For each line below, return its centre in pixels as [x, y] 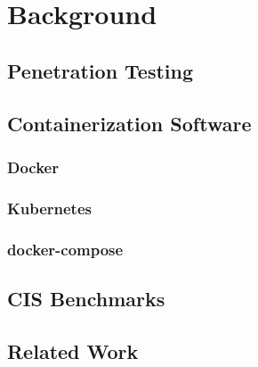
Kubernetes [49, 208]
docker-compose [65, 249]
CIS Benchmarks [86, 298]
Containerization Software [129, 123]
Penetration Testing [101, 70]
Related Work [73, 350]
